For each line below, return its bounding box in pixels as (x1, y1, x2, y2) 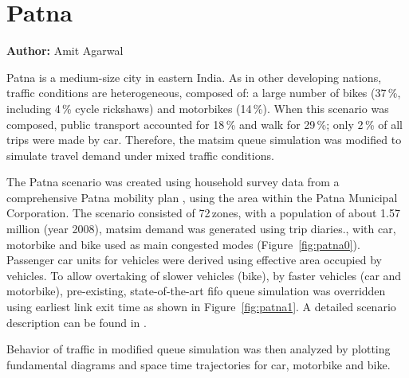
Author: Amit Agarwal (6, 42, 124, 59)
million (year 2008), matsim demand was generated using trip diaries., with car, (6, 220, 396, 237)
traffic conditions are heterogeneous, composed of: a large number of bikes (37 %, (6, 84, 401, 101)
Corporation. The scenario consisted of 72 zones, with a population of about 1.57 (6, 205, 400, 221)
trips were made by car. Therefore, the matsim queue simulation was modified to (6, 131, 402, 148)
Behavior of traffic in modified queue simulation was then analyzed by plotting (6, 341, 391, 357)
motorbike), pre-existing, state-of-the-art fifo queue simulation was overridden (6, 283, 386, 299)
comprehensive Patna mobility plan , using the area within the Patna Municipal (6, 189, 398, 205)
